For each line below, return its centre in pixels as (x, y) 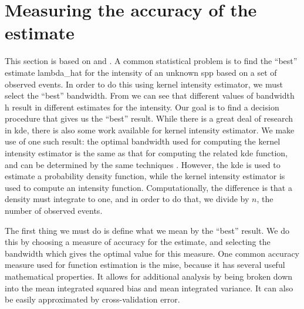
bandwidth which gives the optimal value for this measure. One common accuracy (152, 253)
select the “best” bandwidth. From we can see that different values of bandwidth (150, 95)
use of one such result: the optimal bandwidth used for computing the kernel (143, 141)
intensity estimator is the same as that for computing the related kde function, (146, 153)
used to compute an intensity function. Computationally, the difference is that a (148, 187)
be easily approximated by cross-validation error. (92, 299)
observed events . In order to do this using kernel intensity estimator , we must (144, 84)
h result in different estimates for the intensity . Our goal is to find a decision (142, 107)
